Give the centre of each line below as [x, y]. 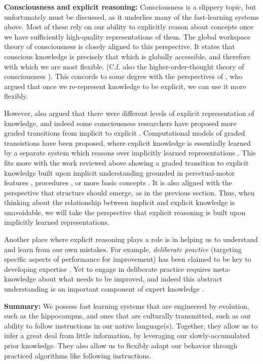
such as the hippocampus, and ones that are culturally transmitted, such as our [128, 316]
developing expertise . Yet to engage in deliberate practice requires [107, 269]
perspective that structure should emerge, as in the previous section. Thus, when [129, 192]
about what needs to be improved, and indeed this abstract [130, 279]
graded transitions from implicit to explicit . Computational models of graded [125, 133]
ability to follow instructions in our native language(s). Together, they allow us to [131, 325]
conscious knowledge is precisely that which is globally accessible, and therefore [127, 56]
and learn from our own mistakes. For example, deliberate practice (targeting [123, 249]
